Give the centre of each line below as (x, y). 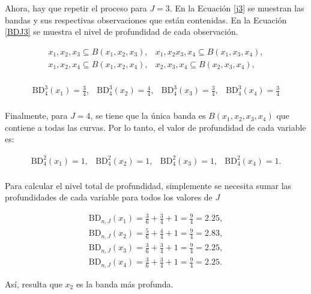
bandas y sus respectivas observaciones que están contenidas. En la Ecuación (146, 19)
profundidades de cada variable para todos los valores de (109, 197)
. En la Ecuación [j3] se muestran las (237, 8)
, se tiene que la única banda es (148, 115)
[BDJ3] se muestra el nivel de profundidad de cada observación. (122, 31)
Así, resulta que (34, 283)
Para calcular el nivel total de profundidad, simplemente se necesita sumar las (148, 185)
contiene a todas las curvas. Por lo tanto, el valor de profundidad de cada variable (155, 127)
